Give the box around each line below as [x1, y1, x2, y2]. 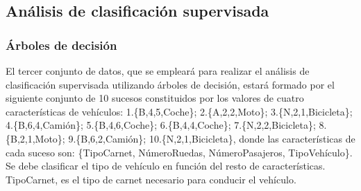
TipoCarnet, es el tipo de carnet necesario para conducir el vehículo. [6, 172, 296, 186]
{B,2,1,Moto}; [6, 131, 65, 145]
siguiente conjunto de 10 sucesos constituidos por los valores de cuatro [6, 91, 304, 105]
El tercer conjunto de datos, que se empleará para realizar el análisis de [6, 64, 310, 78]
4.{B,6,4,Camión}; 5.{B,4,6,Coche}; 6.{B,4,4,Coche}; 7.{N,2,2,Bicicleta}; [6, 118, 316, 132]
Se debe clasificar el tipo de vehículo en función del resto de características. [6, 158, 326, 173]
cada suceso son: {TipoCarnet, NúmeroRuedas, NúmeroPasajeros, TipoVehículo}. [6, 145, 353, 159]
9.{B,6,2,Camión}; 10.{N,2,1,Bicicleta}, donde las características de [68, 131, 355, 145]
